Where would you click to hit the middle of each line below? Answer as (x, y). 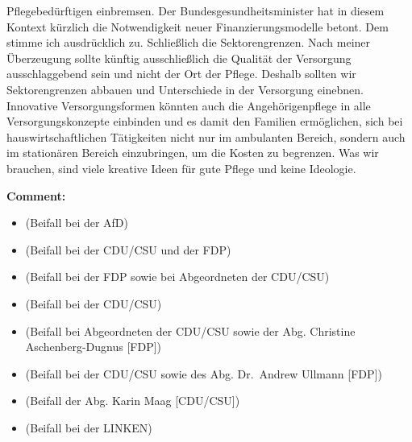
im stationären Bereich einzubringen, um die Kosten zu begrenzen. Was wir (193, 153)
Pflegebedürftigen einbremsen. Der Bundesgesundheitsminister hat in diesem (196, 10)
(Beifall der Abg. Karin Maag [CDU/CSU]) (133, 401)
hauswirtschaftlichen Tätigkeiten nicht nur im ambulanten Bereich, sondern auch (206, 136)
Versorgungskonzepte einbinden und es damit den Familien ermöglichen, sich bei (205, 121)
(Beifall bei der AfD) (77, 223)
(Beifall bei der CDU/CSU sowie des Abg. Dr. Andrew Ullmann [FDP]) (204, 373)
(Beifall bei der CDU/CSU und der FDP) (128, 249)
